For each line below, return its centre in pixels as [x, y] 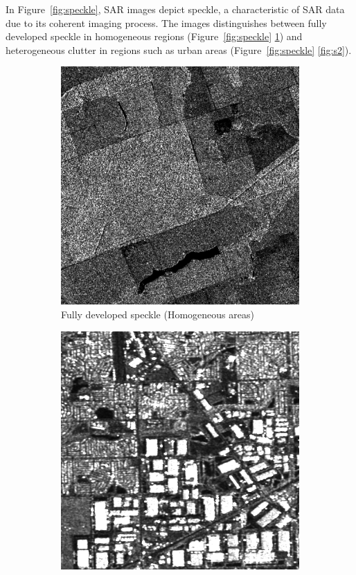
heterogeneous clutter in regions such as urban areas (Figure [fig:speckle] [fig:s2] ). [179, 49]
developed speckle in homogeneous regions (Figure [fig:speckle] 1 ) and [154, 36]
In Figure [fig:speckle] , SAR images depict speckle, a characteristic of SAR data [175, 9]
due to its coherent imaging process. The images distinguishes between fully [166, 22]
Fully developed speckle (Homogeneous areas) [158, 314]
